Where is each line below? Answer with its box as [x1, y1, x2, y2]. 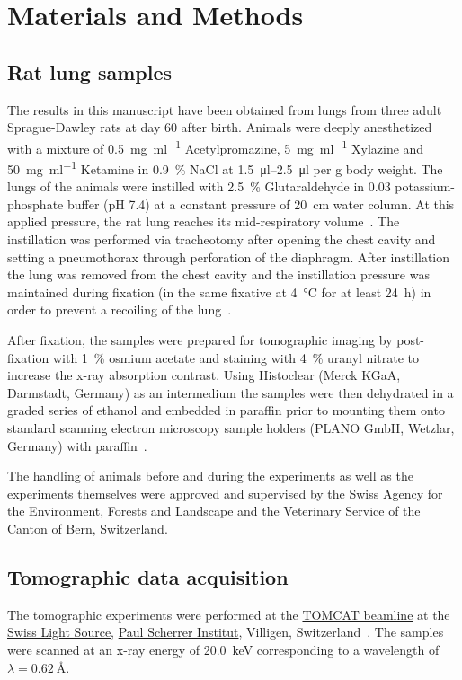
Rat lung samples [7, 57, 173, 85]
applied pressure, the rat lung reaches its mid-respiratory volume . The [7, 212, 400, 231]
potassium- [395, 177, 455, 196]
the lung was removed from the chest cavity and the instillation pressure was [7, 265, 430, 284]
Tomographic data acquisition [7, 562, 289, 590]
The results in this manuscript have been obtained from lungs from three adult [7, 100, 442, 119]
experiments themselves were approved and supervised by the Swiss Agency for [7, 483, 443, 502]
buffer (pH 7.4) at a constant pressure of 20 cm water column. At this [67, 194, 455, 213]
